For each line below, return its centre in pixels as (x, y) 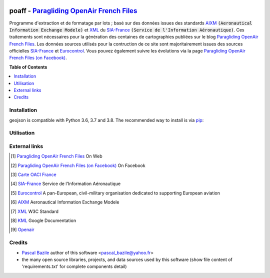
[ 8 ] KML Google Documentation (43, 220)
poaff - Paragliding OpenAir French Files (73, 11)
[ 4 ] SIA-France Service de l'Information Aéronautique (66, 184)
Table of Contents (28, 67)
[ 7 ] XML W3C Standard (35, 211)
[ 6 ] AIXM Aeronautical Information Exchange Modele (65, 202)
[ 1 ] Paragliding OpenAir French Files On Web (56, 156)
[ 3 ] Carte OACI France (34, 174)
